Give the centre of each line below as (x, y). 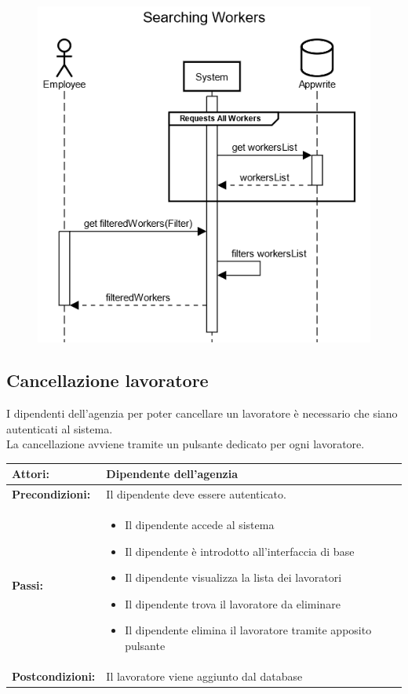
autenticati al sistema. (60, 428)
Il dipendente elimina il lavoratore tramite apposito (248, 630)
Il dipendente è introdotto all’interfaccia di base (240, 551)
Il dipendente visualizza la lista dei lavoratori (233, 577)
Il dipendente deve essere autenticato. (196, 494)
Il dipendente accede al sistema (200, 524)
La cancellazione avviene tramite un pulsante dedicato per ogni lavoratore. (186, 444)
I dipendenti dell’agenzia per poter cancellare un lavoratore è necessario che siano (202, 413)
